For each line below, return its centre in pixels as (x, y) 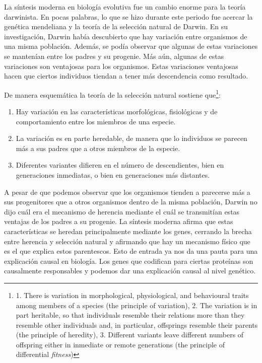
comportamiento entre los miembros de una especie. (96, 121)
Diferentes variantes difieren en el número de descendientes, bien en (120, 165)
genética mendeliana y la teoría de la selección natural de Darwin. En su (116, 26)
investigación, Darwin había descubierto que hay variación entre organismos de (126, 36)
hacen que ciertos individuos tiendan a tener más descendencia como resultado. (126, 76)
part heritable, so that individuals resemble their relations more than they (130, 315)
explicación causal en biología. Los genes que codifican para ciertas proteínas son (129, 261)
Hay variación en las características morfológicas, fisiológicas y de (117, 111)
